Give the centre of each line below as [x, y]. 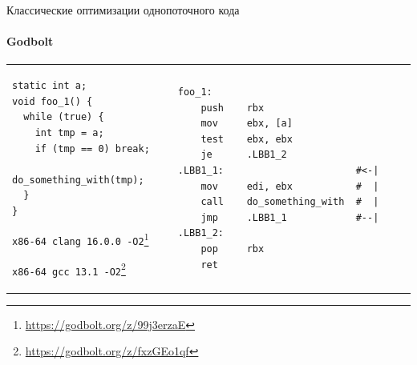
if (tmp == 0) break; [92, 148]
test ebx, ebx [247, 139]
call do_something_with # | [290, 202]
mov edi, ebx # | [290, 186]
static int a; [50, 86]
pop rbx [233, 249]
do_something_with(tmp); [78, 180]
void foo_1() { [53, 101]
